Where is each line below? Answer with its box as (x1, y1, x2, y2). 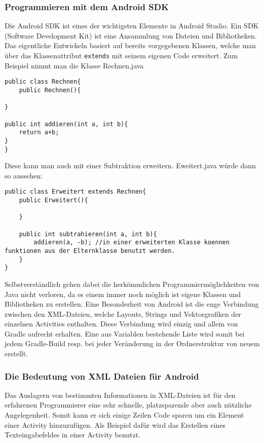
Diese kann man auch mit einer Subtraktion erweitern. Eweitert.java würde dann (5, 160, 256, 171)
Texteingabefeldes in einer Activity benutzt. (5, 429, 141, 440)
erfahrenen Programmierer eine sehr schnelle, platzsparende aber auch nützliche (5, 399, 252, 410)
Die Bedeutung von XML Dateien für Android (5, 370, 199, 382)
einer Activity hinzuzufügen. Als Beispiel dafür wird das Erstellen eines (5, 419, 226, 430)
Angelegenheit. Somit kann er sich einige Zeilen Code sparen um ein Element (5, 410, 244, 420)
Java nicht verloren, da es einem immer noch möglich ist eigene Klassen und (5, 288, 241, 299)
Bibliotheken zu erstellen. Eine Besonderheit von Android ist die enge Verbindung (5, 299, 259, 309)
